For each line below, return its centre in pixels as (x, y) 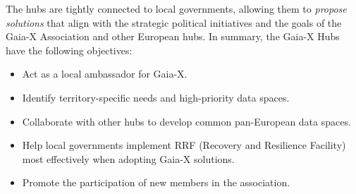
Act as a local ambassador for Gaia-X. (105, 74)
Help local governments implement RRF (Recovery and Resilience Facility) (184, 145)
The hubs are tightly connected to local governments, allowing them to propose (176, 8)
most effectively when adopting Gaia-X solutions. (128, 158)
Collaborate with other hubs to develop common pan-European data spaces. (186, 121)
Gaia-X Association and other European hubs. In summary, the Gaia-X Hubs (173, 36)
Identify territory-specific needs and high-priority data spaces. (156, 97)
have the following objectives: (69, 50)
